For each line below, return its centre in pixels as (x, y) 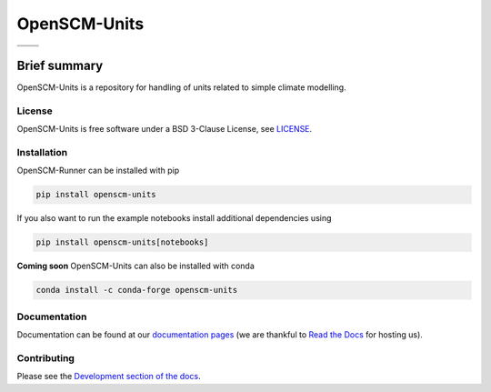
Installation (42, 152)
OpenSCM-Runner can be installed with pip (98, 171)
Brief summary (60, 65)
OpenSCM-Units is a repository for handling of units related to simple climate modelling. (181, 87)
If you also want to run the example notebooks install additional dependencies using (174, 218)
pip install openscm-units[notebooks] (122, 242)
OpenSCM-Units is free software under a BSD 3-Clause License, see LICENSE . (165, 129)
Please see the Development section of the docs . (109, 377)
